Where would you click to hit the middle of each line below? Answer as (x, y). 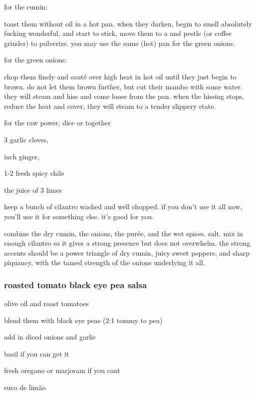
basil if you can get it (37, 353)
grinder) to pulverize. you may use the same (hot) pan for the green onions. (120, 43)
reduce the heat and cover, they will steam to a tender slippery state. (110, 106)
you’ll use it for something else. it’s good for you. (79, 216)
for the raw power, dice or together (57, 123)
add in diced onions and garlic (50, 337)
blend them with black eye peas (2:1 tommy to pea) (83, 320)
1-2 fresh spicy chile (34, 173)
